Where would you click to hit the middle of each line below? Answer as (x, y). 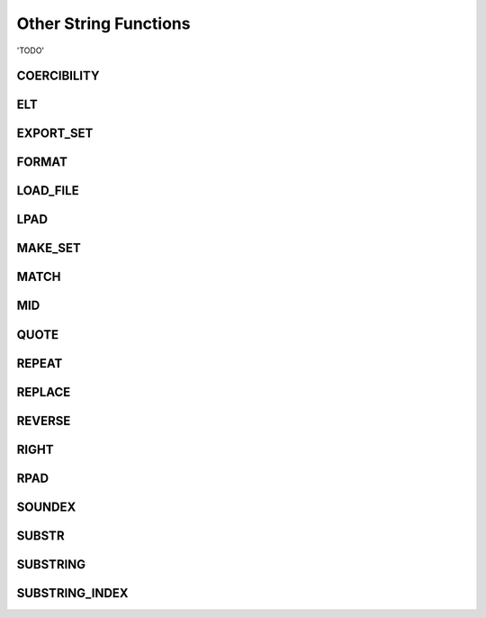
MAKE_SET (49, 248)
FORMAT (42, 162)
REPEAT (40, 364)
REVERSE (44, 420)
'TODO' (31, 50)
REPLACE (44, 392)
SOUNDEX (46, 507)
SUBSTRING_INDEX (73, 593)
